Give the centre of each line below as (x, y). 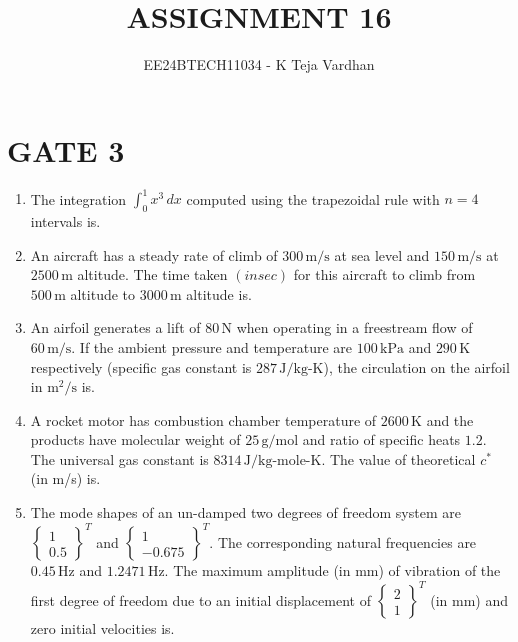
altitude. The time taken (152, 274)
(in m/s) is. (65, 478)
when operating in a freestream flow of (354, 327)
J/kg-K (301, 368)
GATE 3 (66, 149)
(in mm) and (469, 599)
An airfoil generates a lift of (115, 327)
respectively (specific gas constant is (141, 366)
